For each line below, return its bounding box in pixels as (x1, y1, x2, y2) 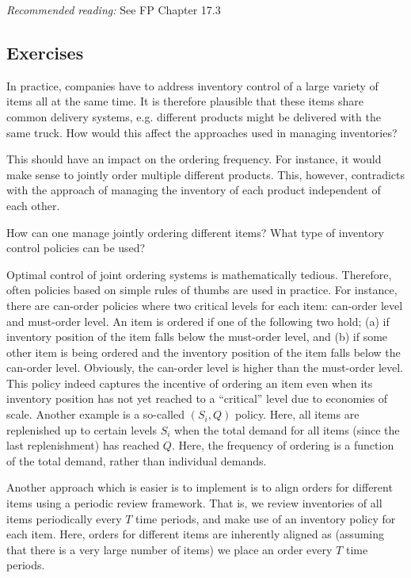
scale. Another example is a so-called (6, 406, 185, 423)
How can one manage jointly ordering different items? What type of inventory (6, 224, 385, 240)
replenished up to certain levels (6, 421, 158, 438)
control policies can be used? (6, 239, 146, 256)
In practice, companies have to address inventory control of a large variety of (6, 77, 379, 94)
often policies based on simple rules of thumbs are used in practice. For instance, (6, 281, 398, 298)
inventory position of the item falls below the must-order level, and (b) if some (6, 328, 388, 345)
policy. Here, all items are (234, 406, 360, 423)
